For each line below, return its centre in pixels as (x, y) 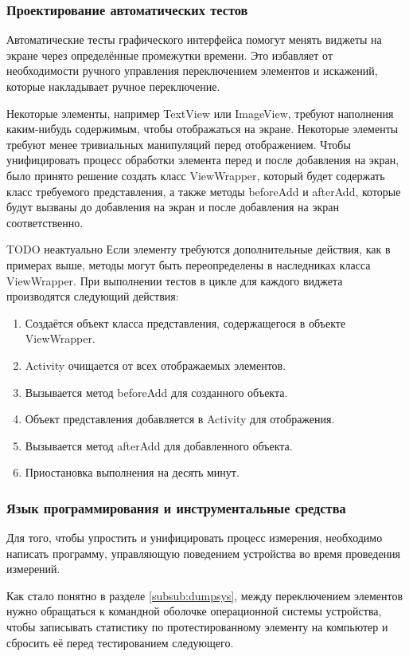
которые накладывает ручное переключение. (113, 86)
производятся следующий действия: (93, 296)
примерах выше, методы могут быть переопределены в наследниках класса (189, 264)
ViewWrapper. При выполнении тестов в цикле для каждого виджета (175, 280)
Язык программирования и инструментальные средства (176, 507)
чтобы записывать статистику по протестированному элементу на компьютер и (197, 627)
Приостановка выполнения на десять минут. (132, 472)
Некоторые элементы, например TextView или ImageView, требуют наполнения (200, 113)
